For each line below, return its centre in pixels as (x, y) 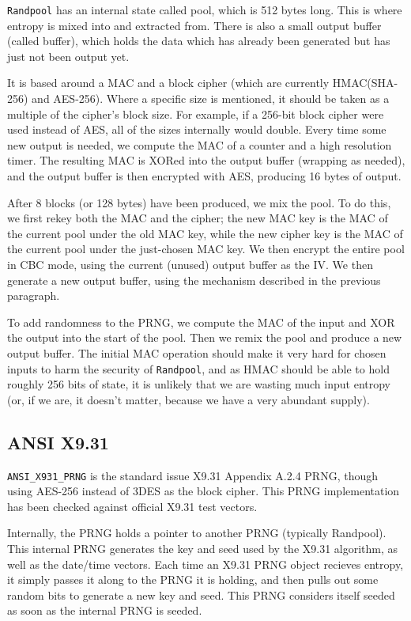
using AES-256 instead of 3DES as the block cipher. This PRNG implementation (204, 491)
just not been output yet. (68, 56)
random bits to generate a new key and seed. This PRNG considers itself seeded (201, 594)
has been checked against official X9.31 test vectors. (132, 506)
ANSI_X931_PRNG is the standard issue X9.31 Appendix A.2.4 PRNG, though (192, 475)
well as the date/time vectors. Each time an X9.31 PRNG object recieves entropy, (205, 564)
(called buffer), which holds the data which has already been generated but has (199, 41)
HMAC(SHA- (365, 83)
